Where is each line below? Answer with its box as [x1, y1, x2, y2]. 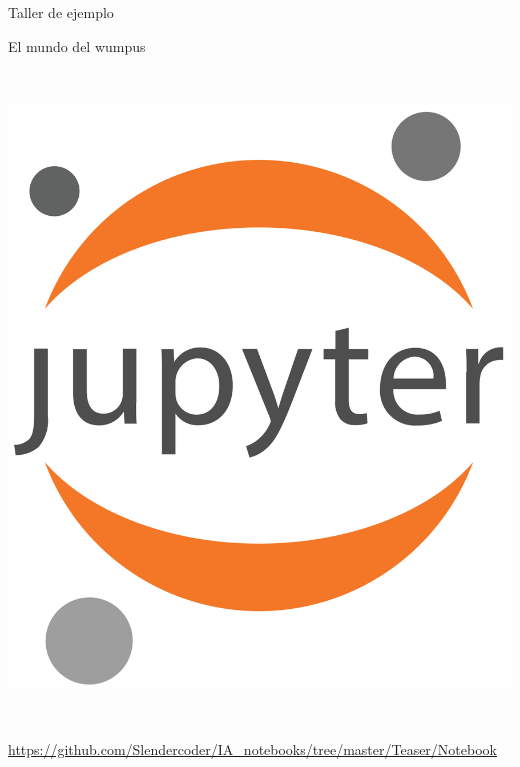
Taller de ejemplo [8, 2, 114, 22]
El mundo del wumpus [8, 35, 146, 56]
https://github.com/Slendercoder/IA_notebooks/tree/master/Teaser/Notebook [8, 739, 497, 760]
